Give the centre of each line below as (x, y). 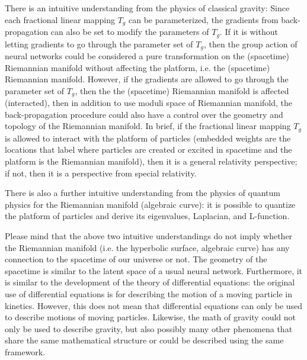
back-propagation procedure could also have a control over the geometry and (144, 114)
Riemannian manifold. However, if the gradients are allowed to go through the (147, 79)
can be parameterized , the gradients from (203, 19)
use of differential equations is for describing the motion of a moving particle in (149, 293)
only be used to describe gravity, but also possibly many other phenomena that (149, 328)
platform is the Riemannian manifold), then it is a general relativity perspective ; (151, 161)
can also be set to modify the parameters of (130, 32)
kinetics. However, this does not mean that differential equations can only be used (154, 305)
